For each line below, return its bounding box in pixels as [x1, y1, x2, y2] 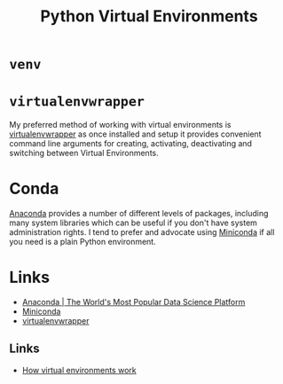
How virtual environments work [21, 364, 137, 375]
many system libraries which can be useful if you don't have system [9, 217, 257, 228]
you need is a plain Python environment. [9, 237, 157, 247]
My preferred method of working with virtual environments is [9, 120, 232, 130]
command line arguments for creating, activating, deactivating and [9, 138, 253, 149]
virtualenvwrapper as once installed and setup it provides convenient [9, 129, 262, 139]
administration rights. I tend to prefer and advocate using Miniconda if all [9, 227, 275, 238]
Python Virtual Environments [39, 6, 259, 27]
